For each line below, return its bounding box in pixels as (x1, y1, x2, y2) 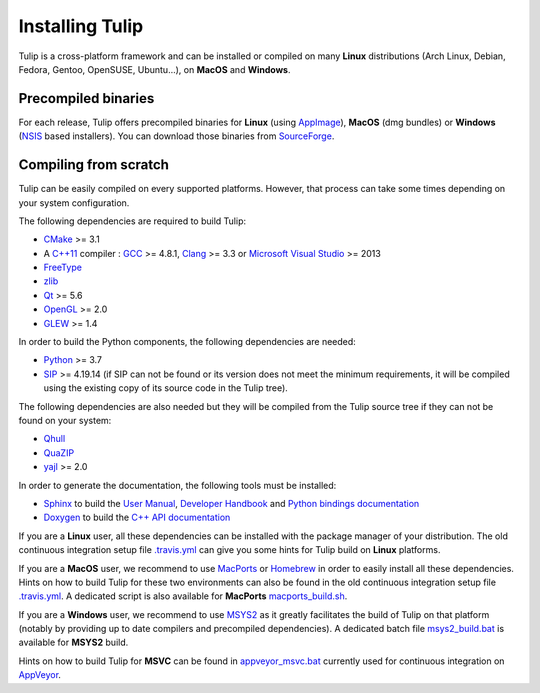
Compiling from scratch (18, 156, 170, 174)
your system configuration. (18, 196, 130, 209)
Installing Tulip (18, 15, 144, 37)
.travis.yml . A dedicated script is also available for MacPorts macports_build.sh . (18, 590, 348, 602)
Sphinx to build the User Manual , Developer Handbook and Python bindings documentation (43, 497, 420, 509)
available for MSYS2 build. (18, 636, 129, 649)
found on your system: (18, 415, 112, 426)
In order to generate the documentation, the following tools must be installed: (18, 479, 337, 491)
